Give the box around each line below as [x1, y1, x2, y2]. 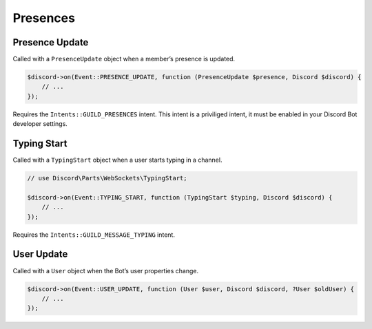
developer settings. [12, 120, 68, 128]
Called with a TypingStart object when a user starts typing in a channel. [12, 156, 223, 164]
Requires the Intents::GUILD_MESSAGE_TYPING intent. [12, 231, 176, 239]
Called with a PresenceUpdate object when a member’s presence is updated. [12, 55, 236, 63]
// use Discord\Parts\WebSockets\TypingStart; [27, 174, 187, 182]
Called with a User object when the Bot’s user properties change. [12, 266, 199, 275]
